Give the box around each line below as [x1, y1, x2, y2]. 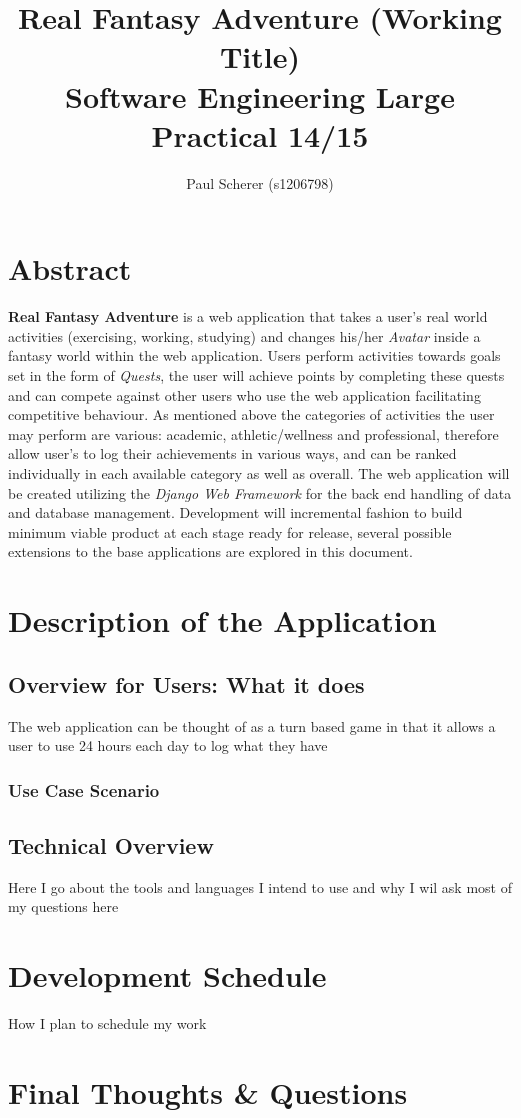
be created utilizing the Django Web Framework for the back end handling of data [8, 482, 512, 503]
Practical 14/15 [151, 114, 369, 155]
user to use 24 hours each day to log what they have [8, 735, 328, 756]
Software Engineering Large [65, 75, 455, 116]
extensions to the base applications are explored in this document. [8, 541, 413, 562]
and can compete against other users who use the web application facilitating [8, 384, 481, 405]
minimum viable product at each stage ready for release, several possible [8, 521, 452, 542]
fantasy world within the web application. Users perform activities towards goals [8, 345, 501, 366]
